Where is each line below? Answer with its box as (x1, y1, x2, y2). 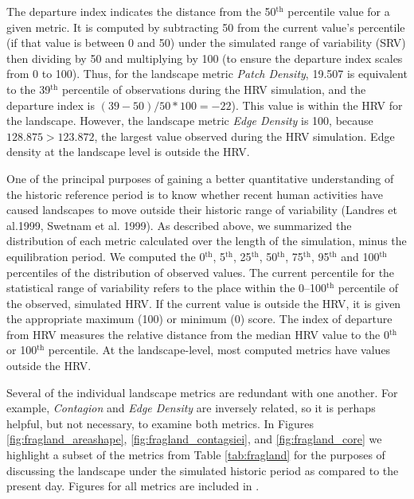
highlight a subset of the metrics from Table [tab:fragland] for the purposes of (6, 446, 385, 463)
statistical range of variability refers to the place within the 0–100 (6, 279, 327, 296)
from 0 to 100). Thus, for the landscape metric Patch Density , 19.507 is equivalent (6, 65, 408, 82)
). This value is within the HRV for (231, 96, 403, 113)
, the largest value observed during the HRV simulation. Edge (94, 127, 395, 144)
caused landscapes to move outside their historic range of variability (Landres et (6, 201, 397, 218)
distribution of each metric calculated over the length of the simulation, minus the (6, 232, 407, 249)
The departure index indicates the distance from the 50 (6, 3, 276, 19)
